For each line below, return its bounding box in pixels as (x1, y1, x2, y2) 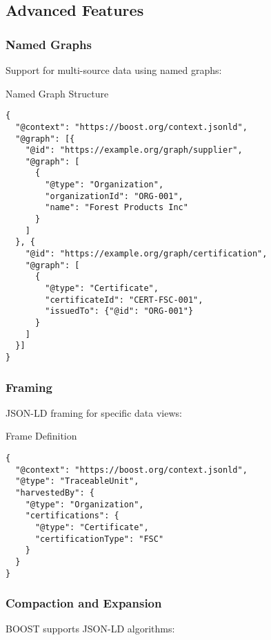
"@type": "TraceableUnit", (15, 476, 139, 487)
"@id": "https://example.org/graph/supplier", (25, 145, 243, 156)
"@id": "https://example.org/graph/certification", (25, 249, 268, 259)
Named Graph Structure (6, 86, 109, 100)
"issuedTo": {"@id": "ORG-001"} (45, 306, 194, 317)
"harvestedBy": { (15, 488, 94, 498)
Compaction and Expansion (6, 594, 162, 612)
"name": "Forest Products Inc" (45, 203, 188, 213)
